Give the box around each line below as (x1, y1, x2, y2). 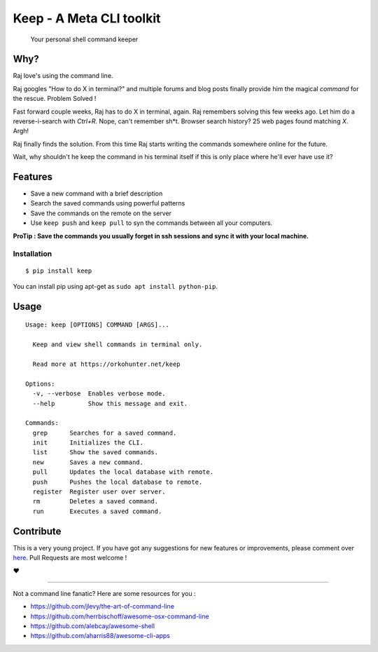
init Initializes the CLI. (32, 439, 143, 447)
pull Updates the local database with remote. (32, 468, 213, 476)
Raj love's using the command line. (13, 72, 113, 80)
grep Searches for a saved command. (32, 428, 177, 437)
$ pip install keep (25, 266, 92, 275)
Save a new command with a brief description (30, 189, 163, 198)
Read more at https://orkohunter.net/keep (32, 360, 181, 368)
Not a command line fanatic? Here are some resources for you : (13, 589, 196, 597)
